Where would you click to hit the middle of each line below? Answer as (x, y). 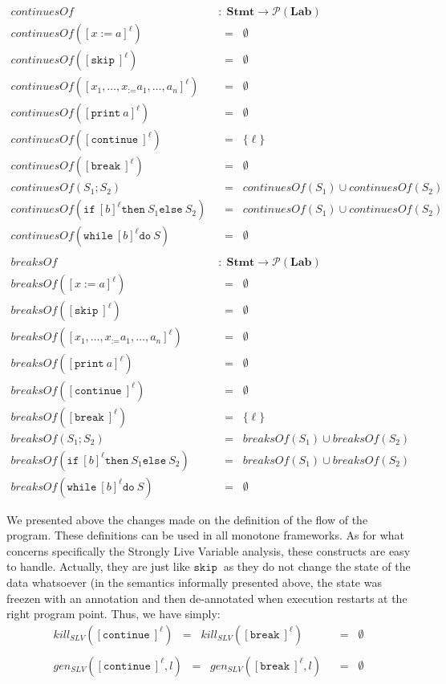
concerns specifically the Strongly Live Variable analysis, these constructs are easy (209, 550)
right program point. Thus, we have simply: (114, 614)
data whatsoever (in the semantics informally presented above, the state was (194, 582)
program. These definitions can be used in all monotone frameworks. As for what (206, 535)
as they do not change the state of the (317, 566)
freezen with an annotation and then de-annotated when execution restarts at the (207, 598)
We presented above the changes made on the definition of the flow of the (187, 519)
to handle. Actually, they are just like (98, 566)
